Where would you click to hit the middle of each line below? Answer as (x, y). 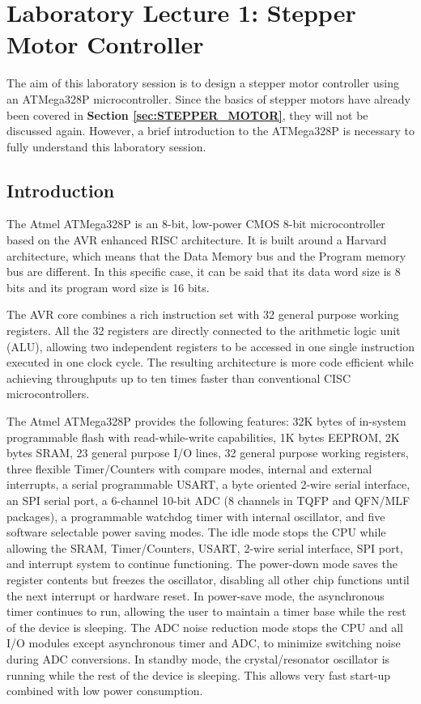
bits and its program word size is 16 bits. (108, 287)
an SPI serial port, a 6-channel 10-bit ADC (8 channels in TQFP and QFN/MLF (208, 500)
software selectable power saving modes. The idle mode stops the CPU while (196, 532)
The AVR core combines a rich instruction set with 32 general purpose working (203, 314)
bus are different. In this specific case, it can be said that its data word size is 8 (204, 271)
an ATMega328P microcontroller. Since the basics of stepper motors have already (208, 98)
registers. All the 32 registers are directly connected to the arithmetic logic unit (204, 331)
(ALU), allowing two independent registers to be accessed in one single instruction (210, 346)
